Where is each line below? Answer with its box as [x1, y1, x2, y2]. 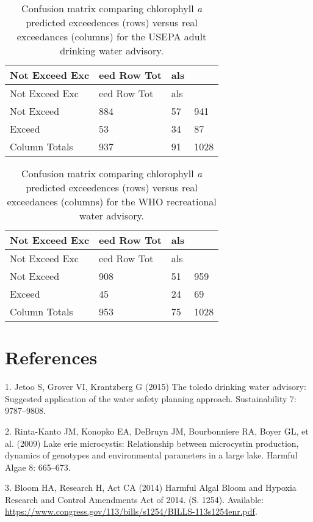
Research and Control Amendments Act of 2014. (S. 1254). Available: [5, 493, 264, 505]
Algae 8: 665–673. [5, 460, 71, 473]
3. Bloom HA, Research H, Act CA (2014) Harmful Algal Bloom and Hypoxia [5, 481, 297, 494]
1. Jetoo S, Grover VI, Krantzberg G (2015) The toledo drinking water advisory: [5, 380, 306, 393]
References [5, 345, 98, 370]
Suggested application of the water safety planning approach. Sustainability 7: [5, 392, 297, 405]
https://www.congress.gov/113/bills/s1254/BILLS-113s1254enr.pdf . [5, 505, 257, 518]
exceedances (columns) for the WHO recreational [7, 194, 217, 208]
